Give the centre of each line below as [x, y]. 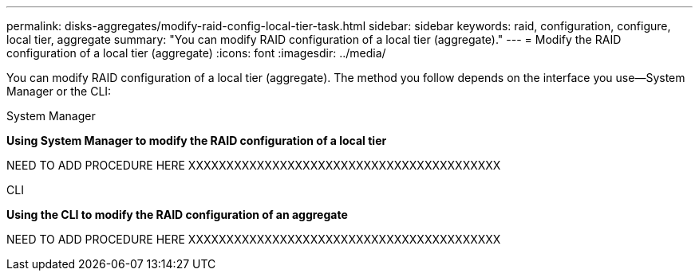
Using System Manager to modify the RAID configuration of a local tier [197, 140]
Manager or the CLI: [59, 91]
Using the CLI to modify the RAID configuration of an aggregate [177, 215]
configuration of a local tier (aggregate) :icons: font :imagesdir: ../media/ [196, 53]
